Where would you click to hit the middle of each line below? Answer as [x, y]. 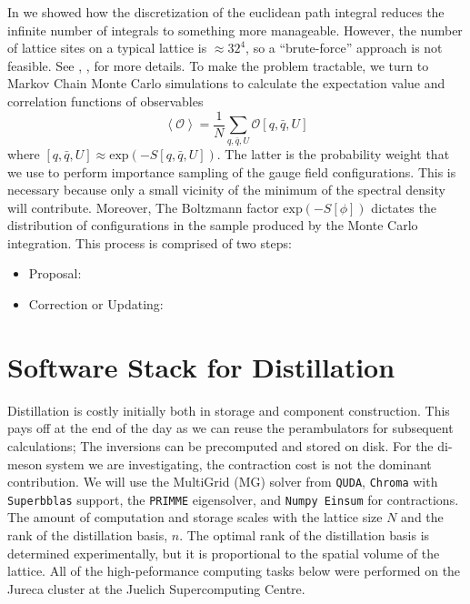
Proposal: [55, 273]
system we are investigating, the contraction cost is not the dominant [239, 463]
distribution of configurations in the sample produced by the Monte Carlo [213, 225]
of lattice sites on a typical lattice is [107, 48]
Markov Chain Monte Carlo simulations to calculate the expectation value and [226, 83]
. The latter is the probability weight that [333, 153]
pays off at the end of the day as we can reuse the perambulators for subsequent [230, 428]
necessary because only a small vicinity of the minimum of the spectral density [226, 190]
